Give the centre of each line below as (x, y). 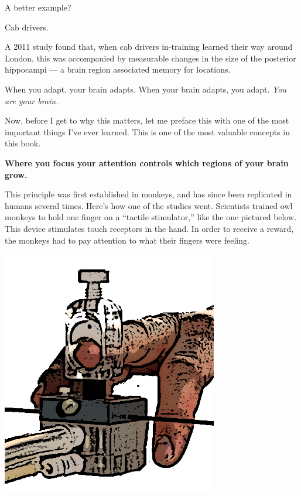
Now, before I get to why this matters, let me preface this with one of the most (147, 120)
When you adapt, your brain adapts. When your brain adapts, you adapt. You (146, 89)
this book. (23, 143)
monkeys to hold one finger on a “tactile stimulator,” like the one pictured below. (151, 217)
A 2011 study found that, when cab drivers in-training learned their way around (149, 47)
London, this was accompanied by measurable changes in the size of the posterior (150, 58)
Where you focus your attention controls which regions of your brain (147, 163)
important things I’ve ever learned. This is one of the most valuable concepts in (147, 131)
